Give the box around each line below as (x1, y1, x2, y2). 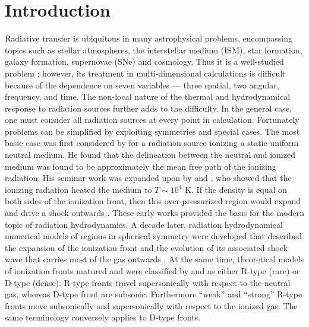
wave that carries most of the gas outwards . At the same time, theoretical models (5, 253, 304, 265)
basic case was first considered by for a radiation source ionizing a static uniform (5, 136, 299, 149)
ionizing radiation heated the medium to (5, 183, 152, 195)
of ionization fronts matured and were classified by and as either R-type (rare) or (5, 265, 300, 277)
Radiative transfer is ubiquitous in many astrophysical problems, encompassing (5, 32, 292, 45)
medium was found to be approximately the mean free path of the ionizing (5, 160, 276, 172)
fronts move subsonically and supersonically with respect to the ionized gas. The (5, 299, 298, 312)
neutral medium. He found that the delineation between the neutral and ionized (5, 148, 295, 161)
